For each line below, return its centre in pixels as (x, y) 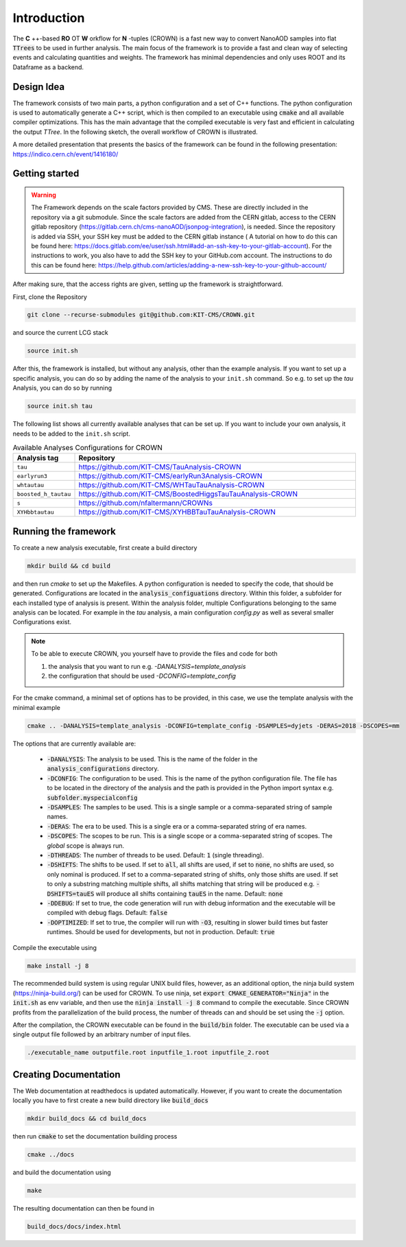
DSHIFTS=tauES (71, 894)
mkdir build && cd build (69, 566)
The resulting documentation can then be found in (83, 1209)
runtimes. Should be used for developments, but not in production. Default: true (161, 932)
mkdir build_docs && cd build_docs (87, 1119)
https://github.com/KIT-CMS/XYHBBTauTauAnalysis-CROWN (177, 512)
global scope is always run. (86, 845)
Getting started (46, 174)
